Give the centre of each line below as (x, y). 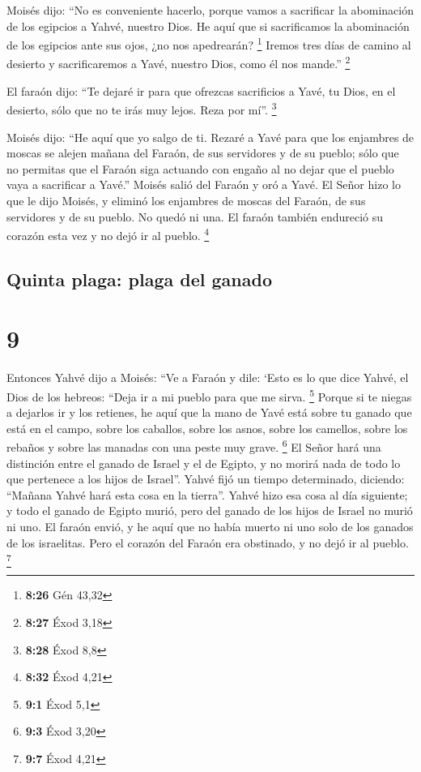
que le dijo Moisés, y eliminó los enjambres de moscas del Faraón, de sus (186, 200)
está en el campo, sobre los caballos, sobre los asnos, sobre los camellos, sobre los (207, 428)
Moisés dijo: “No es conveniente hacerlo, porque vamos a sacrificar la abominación (210, 10)
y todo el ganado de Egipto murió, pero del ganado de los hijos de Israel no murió (210, 510)
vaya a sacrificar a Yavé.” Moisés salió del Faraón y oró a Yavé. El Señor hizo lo (204, 184)
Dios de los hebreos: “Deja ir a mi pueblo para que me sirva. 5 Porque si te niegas (209, 395)
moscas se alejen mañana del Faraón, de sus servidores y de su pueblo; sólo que (203, 153)
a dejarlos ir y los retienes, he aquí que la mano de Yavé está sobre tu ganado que (209, 412)
